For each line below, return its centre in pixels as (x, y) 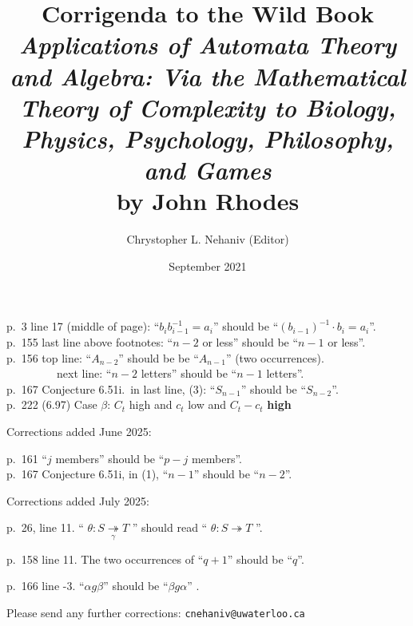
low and (207, 404)
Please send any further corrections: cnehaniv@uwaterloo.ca (156, 612)
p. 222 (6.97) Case (52, 404)
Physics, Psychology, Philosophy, (208, 138)
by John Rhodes (208, 201)
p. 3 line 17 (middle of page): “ (83, 326)
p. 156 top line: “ (49, 357)
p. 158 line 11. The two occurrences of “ (105, 559)
